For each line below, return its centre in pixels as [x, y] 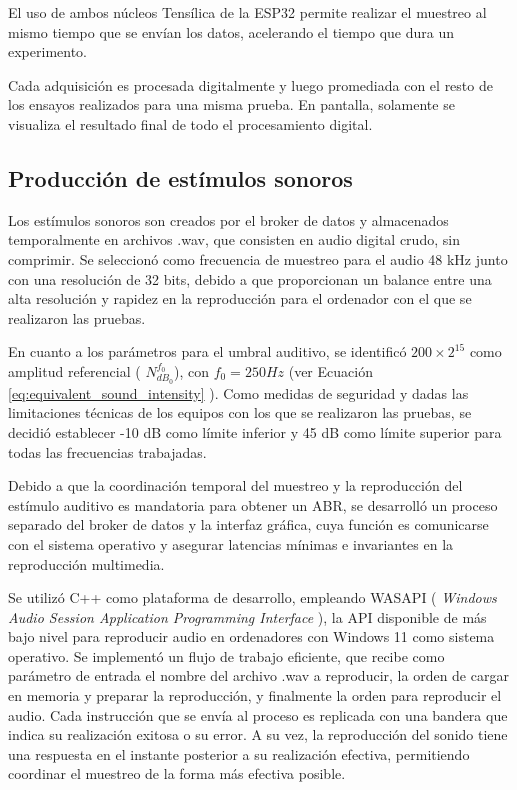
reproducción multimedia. [86, 563]
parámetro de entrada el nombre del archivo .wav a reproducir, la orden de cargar [258, 675]
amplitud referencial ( [74, 370]
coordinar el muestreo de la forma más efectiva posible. [177, 773]
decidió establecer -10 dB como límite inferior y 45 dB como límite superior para [255, 431]
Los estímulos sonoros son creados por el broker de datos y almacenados [228, 219]
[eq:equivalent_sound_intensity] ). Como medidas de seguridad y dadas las [238, 392]
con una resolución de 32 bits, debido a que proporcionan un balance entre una [250, 278]
